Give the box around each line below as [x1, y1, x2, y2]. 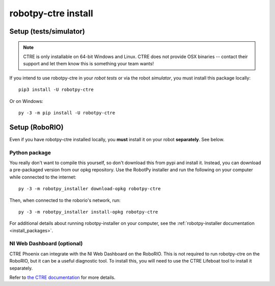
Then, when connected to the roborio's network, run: [9, 197, 121, 203]
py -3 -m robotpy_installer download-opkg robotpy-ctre [18, 186, 161, 192]
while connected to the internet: [9, 174, 76, 180]
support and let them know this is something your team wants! [23, 61, 154, 67]
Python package [9, 149, 51, 156]
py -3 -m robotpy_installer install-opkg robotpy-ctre [18, 209, 158, 215]
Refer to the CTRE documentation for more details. [9, 274, 116, 280]
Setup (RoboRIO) [9, 123, 64, 132]
